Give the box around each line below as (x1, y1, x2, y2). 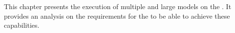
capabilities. (4, 20, 40, 30)
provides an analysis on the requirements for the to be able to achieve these (4, 11, 230, 21)
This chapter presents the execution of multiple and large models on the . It (4, 1, 232, 11)
